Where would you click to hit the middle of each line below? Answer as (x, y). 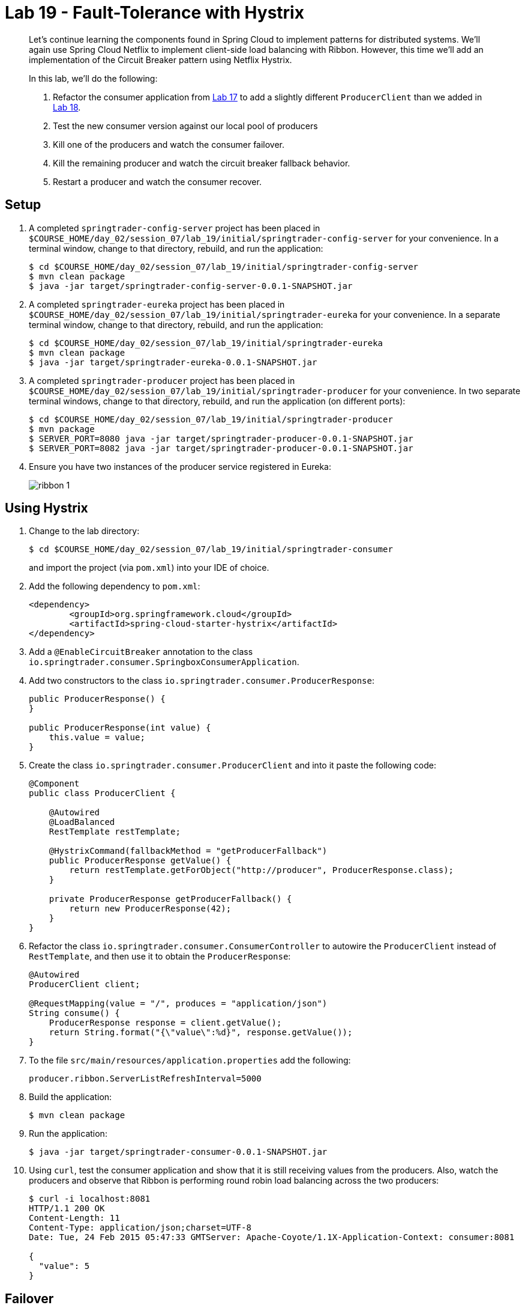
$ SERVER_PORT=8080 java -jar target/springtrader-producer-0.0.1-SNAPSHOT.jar (221, 438)
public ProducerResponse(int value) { (120, 728)
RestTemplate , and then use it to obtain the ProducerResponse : (160, 957)
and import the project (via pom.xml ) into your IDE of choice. (149, 568)
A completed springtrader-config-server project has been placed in (175, 228)
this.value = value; (97, 738)
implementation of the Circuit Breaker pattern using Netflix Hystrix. (160, 59)
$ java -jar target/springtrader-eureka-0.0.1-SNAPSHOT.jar (173, 362)
